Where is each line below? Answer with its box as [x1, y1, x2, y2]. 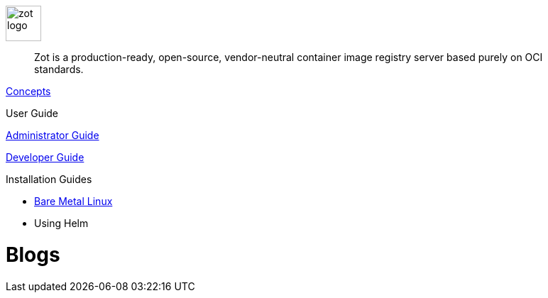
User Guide [6, 107, 59, 119]
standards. [34, 63, 84, 75]
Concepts [6, 85, 51, 97]
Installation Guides [6, 173, 92, 185]
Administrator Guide [6, 129, 99, 141]
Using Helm [34, 217, 89, 229]
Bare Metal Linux [34, 195, 113, 207]
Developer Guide [6, 151, 84, 163]
